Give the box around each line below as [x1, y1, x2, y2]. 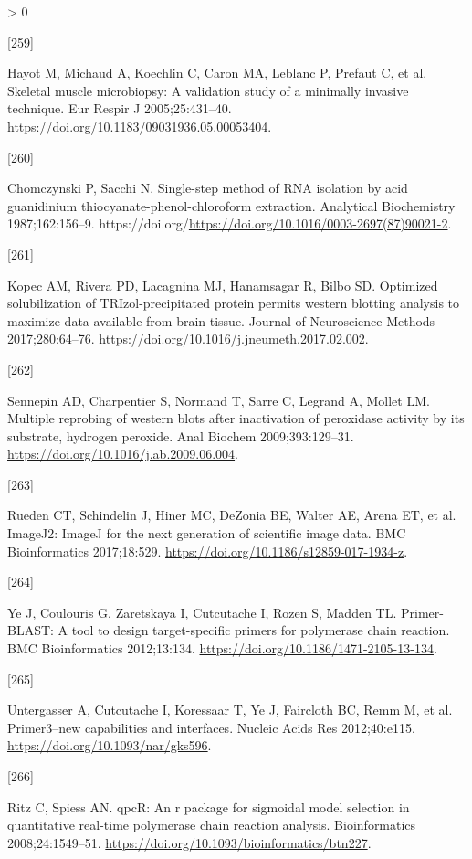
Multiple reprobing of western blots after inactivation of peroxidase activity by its [7, 408, 465, 428]
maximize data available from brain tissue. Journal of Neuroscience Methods [7, 311, 435, 330]
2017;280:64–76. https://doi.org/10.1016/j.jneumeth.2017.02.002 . [7, 329, 369, 348]
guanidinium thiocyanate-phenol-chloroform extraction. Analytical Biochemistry [7, 196, 456, 215]
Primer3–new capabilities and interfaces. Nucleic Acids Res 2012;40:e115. [7, 717, 415, 737]
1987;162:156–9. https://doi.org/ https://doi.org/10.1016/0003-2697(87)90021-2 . [7, 214, 452, 233]
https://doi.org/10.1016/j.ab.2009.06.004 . [7, 444, 238, 463]
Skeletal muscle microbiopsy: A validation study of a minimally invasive [7, 80, 409, 100]
